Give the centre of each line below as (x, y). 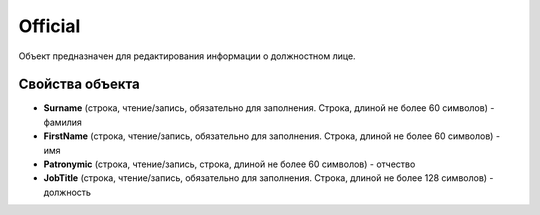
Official (49, 26)
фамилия (62, 122)
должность (67, 192)
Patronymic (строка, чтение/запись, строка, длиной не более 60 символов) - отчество (229, 164)
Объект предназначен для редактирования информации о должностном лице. (187, 56)
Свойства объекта (79, 84)
